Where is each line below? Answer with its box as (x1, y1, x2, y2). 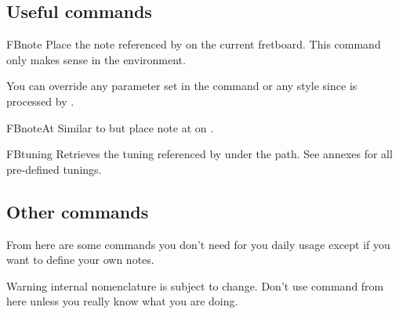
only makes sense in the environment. (6, 51, 186, 67)
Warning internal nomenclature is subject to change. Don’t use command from (6, 277, 384, 294)
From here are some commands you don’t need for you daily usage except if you (6, 236, 390, 252)
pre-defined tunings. (6, 161, 102, 177)
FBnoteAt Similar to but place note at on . (6, 119, 214, 135)
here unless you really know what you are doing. (6, 293, 238, 309)
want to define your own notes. (6, 251, 154, 268)
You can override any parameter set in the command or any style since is (6, 78, 357, 94)
